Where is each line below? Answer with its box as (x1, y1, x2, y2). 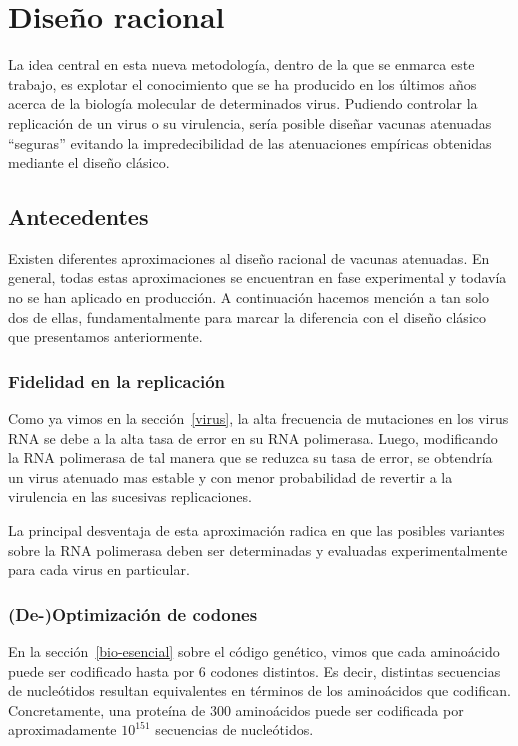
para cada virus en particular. (8, 559, 190, 580)
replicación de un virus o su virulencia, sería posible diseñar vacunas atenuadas (8, 112, 492, 133)
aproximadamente (8, 719, 117, 740)
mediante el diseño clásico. (8, 152, 170, 173)
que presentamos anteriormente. (8, 326, 203, 347)
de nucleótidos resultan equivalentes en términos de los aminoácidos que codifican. (8, 680, 511, 701)
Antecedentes (8, 201, 149, 232)
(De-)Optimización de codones (8, 601, 258, 626)
